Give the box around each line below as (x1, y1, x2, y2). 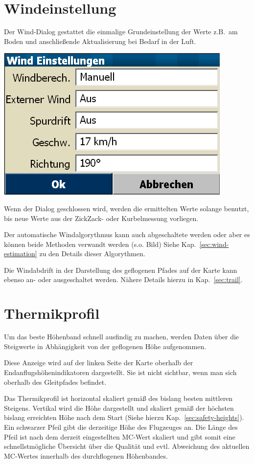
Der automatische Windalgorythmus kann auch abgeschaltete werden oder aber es (4, 229, 250, 240)
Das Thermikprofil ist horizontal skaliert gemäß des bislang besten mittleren (4, 393, 233, 403)
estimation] (4, 248, 37, 259)
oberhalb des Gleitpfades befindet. (4, 376, 107, 387)
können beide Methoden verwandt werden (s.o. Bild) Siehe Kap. (4, 239, 196, 249)
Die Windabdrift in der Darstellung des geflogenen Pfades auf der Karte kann (4, 265, 237, 275)
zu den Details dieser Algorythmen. (39, 248, 145, 259)
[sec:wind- (199, 239, 229, 249)
